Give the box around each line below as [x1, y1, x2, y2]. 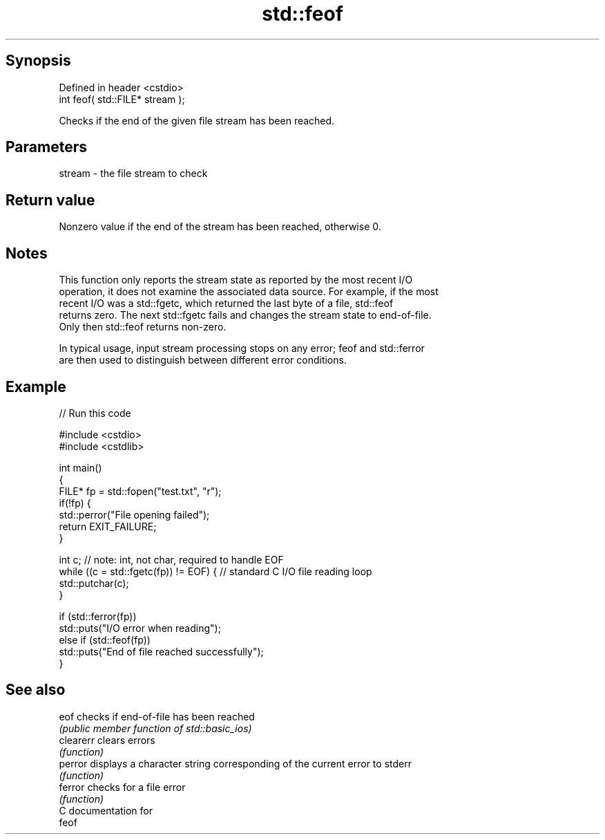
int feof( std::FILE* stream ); [59, 93, 185, 105]
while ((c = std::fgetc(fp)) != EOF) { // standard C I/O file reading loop [59, 565, 372, 577]
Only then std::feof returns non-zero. [59, 321, 227, 333]
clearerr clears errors [59, 734, 155, 746]
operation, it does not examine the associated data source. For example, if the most [59, 286, 439, 298]
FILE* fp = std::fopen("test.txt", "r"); [59, 485, 222, 497]
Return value [6, 191, 95, 209]
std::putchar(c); [59, 577, 129, 589]
